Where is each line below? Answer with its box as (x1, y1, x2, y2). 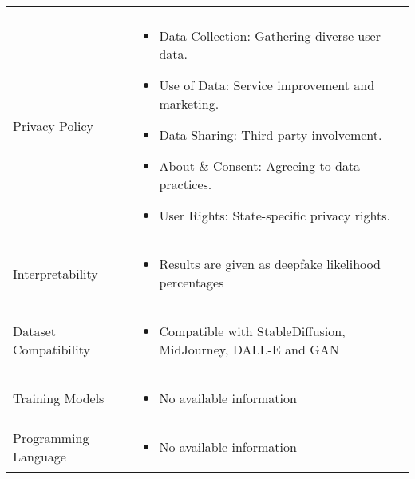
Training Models (13, 389, 105, 407)
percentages (159, 273, 224, 291)
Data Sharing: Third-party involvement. (159, 125, 382, 144)
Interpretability (13, 263, 98, 283)
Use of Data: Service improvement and (159, 76, 375, 94)
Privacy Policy (13, 116, 93, 135)
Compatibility (13, 340, 90, 358)
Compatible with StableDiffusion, (159, 322, 346, 340)
